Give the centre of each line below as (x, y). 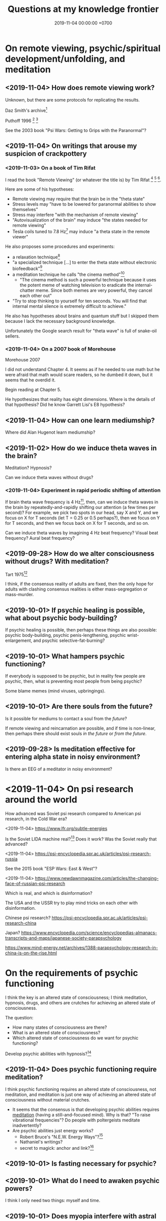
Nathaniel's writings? (41, 1142)
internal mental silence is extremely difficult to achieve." (69, 306)
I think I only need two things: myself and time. (53, 1201)
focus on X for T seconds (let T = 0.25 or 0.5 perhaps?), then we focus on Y (83, 518)
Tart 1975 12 (16, 574)
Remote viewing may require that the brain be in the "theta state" (79, 199)
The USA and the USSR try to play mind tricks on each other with (71, 903)
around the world (41, 799)
